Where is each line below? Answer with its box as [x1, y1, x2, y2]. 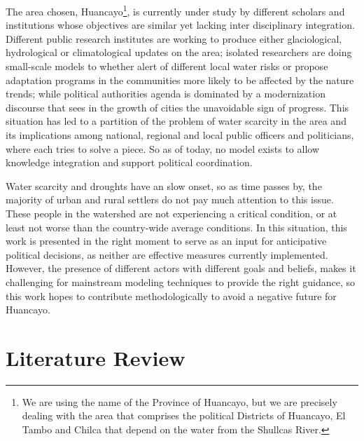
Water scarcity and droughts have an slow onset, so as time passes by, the [6, 178, 322, 193]
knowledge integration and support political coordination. [6, 155, 253, 170]
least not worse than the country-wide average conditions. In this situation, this [6, 219, 347, 234]
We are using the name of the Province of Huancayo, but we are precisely [22, 394, 337, 409]
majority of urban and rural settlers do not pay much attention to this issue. [6, 192, 334, 207]
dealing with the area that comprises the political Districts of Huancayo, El [22, 408, 346, 423]
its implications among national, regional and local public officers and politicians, [6, 128, 354, 142]
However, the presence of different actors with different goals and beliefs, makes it [6, 261, 356, 276]
